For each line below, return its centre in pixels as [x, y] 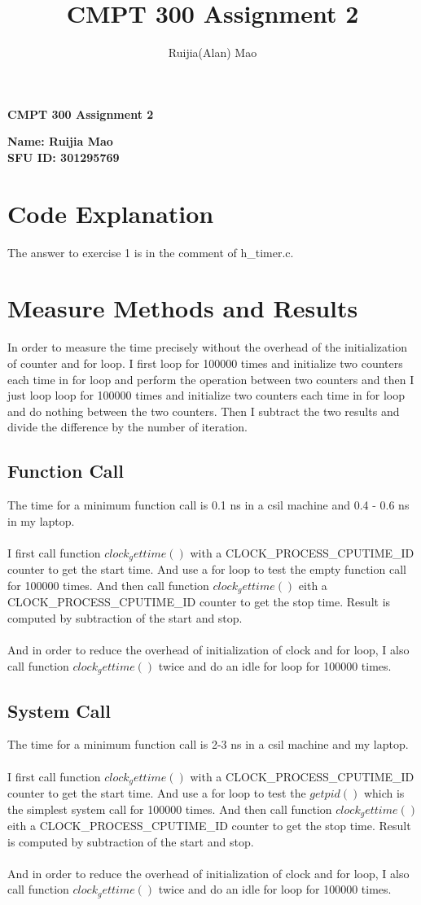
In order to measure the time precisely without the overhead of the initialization [208, 347]
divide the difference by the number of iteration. [127, 427]
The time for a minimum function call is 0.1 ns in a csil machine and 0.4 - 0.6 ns [208, 505]
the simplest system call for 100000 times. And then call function [170, 809]
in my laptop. [41, 520]
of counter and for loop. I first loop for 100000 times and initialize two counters [205, 363]
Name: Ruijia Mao [60, 141]
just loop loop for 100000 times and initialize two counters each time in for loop [206, 395]
